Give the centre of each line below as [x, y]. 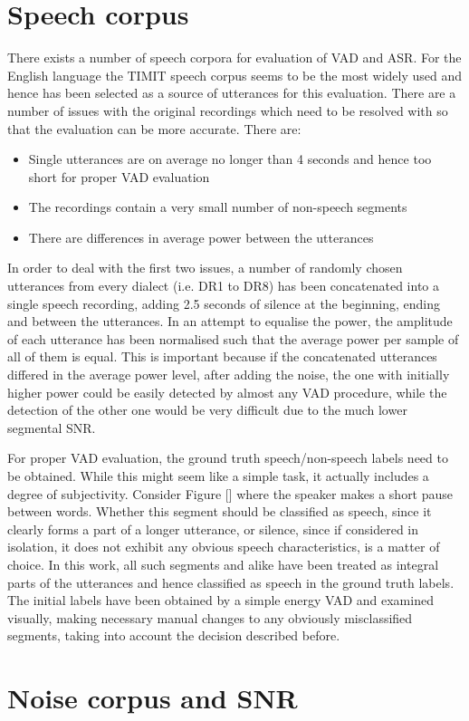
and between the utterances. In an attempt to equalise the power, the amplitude [230, 321]
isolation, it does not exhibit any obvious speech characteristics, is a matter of [224, 547]
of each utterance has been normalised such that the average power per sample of [233, 338]
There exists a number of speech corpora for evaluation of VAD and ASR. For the [234, 58]
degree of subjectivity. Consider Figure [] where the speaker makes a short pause [230, 493]
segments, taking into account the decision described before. [174, 635]
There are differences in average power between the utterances [201, 237]
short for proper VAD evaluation [119, 176]
